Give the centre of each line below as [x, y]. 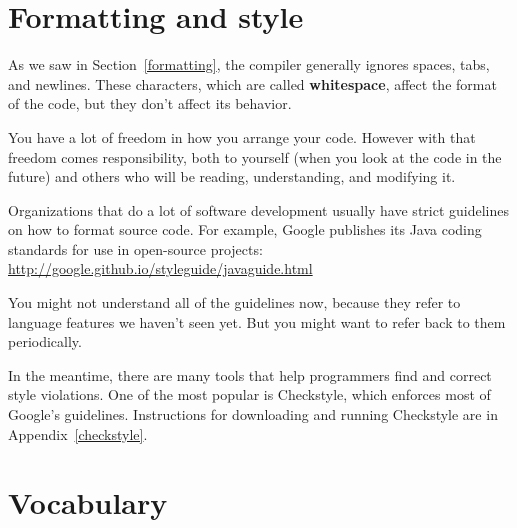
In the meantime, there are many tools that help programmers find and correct [250, 374]
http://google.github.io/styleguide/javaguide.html [160, 268]
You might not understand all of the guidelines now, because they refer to [234, 302]
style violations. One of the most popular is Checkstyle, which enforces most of [249, 394]
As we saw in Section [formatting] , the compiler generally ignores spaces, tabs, [249, 64]
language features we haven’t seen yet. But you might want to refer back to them [257, 321]
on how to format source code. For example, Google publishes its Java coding [245, 229]
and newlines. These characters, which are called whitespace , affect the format [252, 83]
